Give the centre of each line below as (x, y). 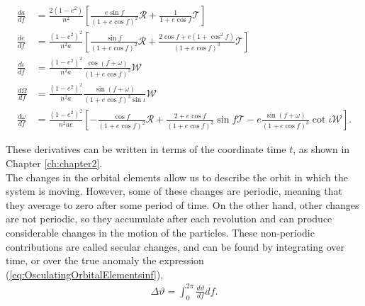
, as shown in (321, 149)
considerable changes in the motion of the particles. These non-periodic (160, 232)
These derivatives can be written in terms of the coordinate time (146, 149)
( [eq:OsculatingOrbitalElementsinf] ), (85, 274)
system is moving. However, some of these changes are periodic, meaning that (174, 191)
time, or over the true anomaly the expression (105, 260)
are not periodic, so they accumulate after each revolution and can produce (169, 219)
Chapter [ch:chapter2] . (54, 163)
